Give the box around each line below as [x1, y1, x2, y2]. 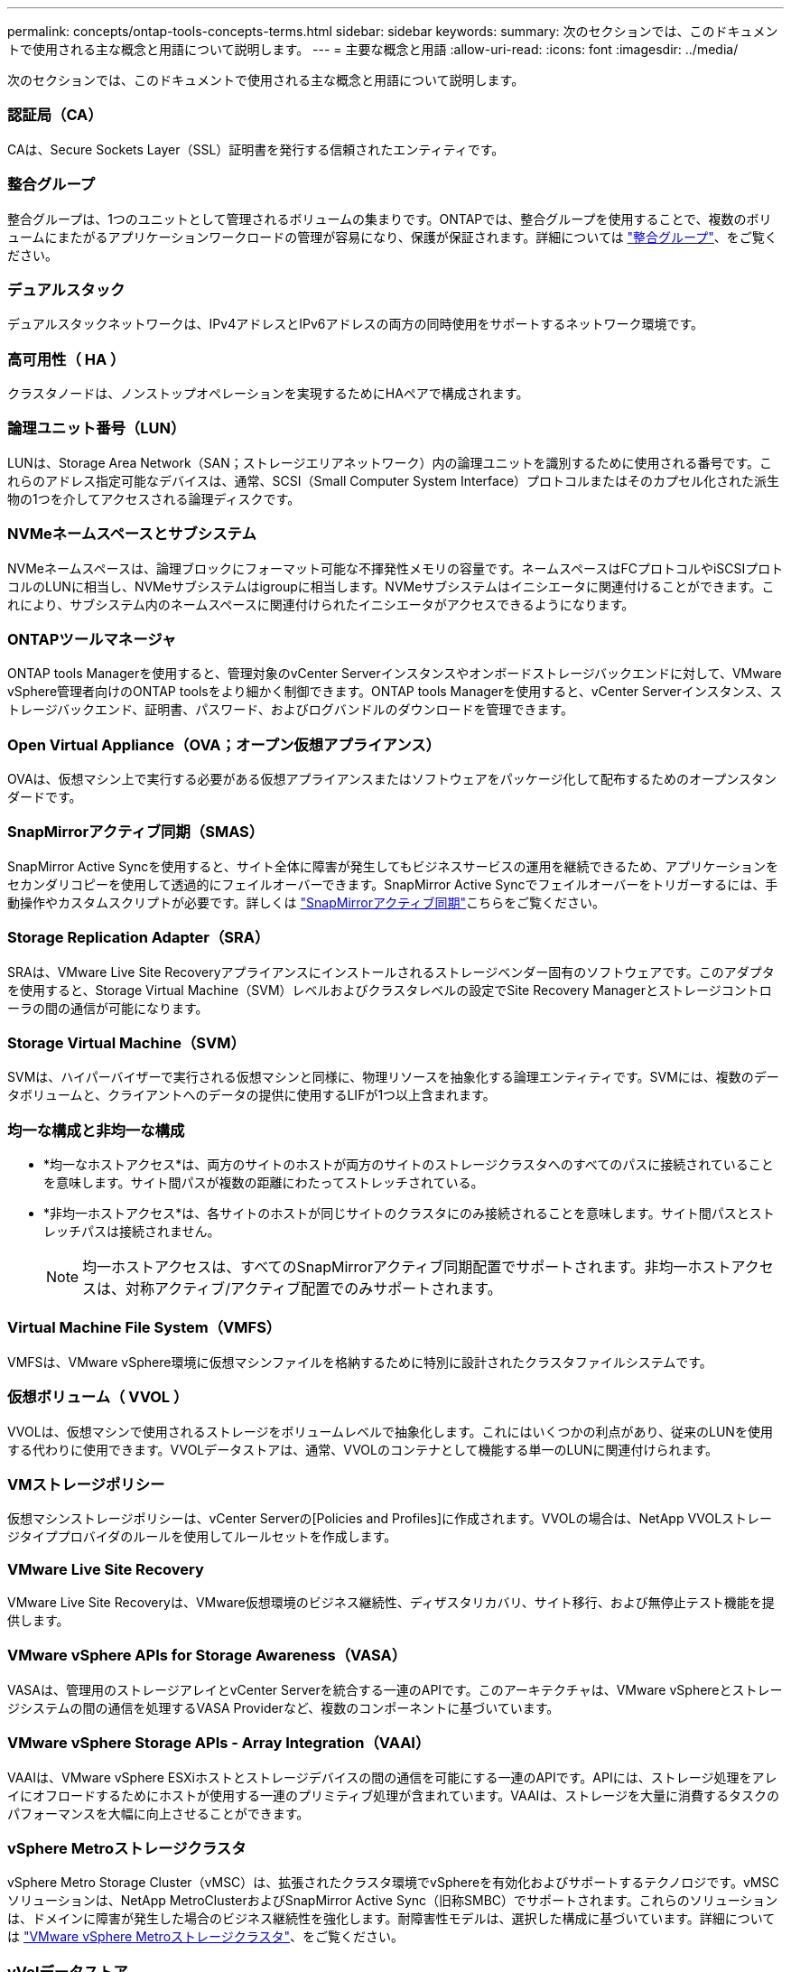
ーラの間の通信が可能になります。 [7, 1000, 209, 1016]
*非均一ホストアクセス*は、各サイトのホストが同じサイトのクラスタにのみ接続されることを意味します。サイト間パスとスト [43, 1205, 775, 1221]
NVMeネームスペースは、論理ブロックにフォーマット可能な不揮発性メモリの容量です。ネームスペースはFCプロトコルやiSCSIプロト [7, 560, 784, 576]
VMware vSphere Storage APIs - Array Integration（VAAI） [7, 1734, 431, 1753]
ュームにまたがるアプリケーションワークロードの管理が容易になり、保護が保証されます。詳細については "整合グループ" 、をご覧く [7, 228, 777, 245]
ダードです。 [7, 789, 82, 805]
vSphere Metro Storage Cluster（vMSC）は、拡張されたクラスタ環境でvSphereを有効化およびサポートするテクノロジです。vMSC [7, 1874, 779, 1891]
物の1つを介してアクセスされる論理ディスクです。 [7, 490, 301, 507]
